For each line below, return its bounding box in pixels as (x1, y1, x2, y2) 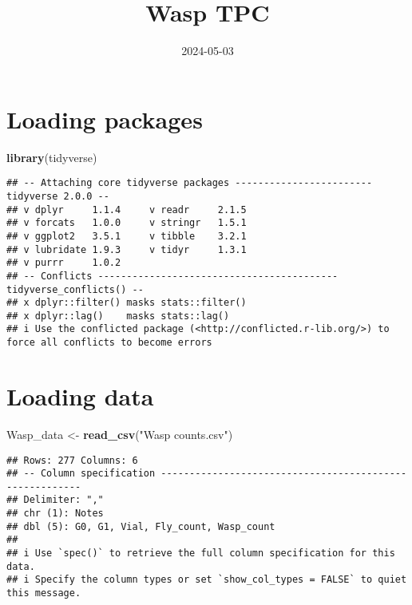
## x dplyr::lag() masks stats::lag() (6, 310, 230, 322)
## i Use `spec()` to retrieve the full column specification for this (6, 548, 395, 560)
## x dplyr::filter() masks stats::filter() (6, 297, 247, 309)
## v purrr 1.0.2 (6, 257, 121, 269)
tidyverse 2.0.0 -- (6, 190, 109, 202)
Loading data (6, 379, 154, 412)
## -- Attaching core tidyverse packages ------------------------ (6, 177, 373, 189)
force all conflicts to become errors (6, 337, 212, 349)
